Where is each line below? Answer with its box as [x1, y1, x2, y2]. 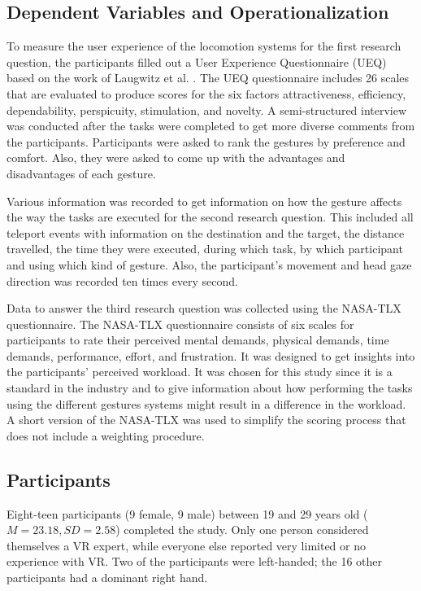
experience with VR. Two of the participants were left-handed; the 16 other [7, 553, 383, 570]
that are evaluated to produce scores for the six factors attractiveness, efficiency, [7, 85, 406, 102]
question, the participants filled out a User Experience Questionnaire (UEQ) [7, 53, 387, 70]
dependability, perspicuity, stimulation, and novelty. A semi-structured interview [7, 101, 407, 118]
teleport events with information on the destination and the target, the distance [7, 224, 405, 241]
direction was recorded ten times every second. [7, 272, 239, 289]
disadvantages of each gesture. [7, 164, 156, 182]
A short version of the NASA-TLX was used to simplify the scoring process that [7, 411, 406, 428]
